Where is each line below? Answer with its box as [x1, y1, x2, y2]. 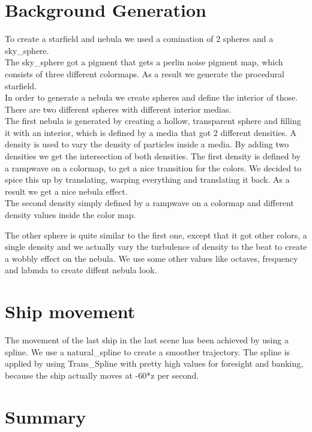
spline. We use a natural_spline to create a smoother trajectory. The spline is [5, 345, 290, 358]
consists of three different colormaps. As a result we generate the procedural [5, 67, 284, 80]
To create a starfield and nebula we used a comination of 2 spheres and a [5, 32, 274, 45]
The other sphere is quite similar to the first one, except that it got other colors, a [5, 228, 307, 241]
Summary [5, 404, 86, 428]
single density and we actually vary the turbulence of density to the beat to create [5, 240, 307, 253]
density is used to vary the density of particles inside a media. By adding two [5, 138, 289, 150]
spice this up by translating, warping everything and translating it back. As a [5, 173, 290, 186]
